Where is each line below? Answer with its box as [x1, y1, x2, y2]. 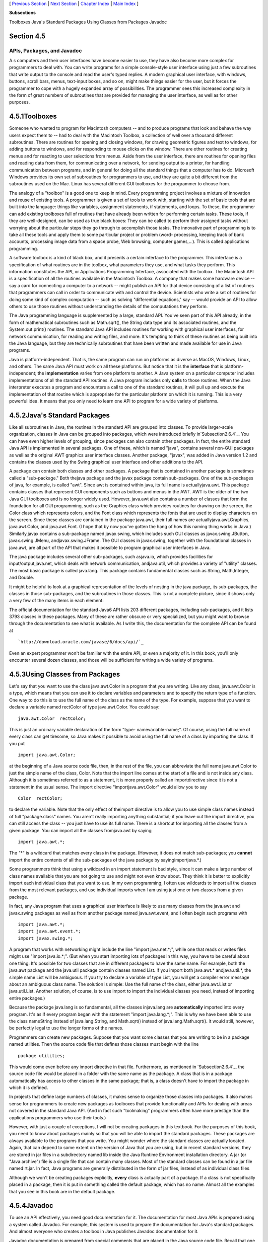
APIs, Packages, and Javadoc [9, 47, 82, 54]
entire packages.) [9, 995, 45, 1001]
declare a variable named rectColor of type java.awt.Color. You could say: [9, 704, 160, 710]
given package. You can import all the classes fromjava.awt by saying [9, 827, 152, 833]
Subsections [9, 10, 36, 16]
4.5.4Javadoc [9, 1201, 54, 1210]
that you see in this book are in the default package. [9, 1188, 116, 1194]
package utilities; [18, 1053, 66, 1058]
